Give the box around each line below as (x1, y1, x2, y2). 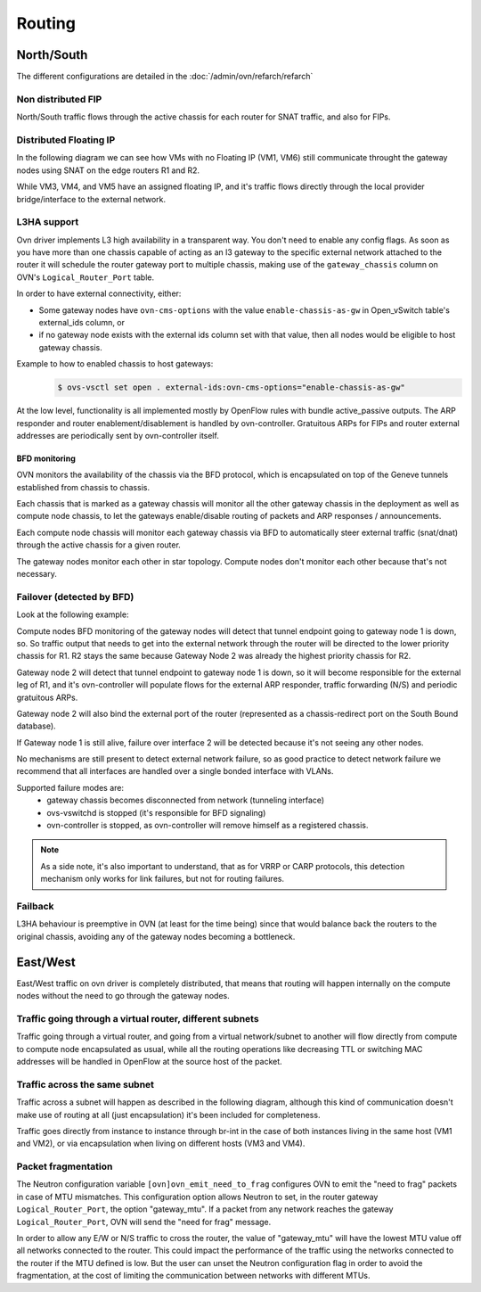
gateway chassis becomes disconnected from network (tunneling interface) (46, 794, 325, 806)
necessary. (16, 569, 58, 580)
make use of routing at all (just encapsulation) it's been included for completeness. (16, 1109, 321, 1120)
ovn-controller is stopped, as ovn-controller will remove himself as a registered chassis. (46, 820, 369, 831)
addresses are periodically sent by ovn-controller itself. (16, 430, 220, 440)
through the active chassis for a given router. (16, 539, 182, 550)
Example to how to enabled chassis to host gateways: (16, 358, 214, 369)
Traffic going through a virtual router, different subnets (16, 1012, 259, 1025)
